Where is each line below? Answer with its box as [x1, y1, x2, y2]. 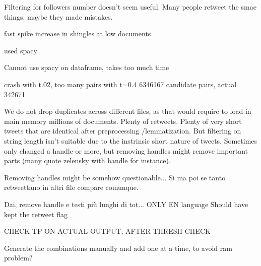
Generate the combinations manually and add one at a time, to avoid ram [4, 242, 232, 253]
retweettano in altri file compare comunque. [4, 182, 139, 192]
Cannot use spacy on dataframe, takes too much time [4, 62, 169, 73]
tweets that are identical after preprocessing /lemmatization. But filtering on [4, 125, 241, 136]
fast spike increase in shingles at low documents [4, 28, 151, 39]
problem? [4, 252, 33, 263]
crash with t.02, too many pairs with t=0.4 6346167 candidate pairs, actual [4, 79, 237, 89]
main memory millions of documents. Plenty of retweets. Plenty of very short [4, 115, 242, 126]
